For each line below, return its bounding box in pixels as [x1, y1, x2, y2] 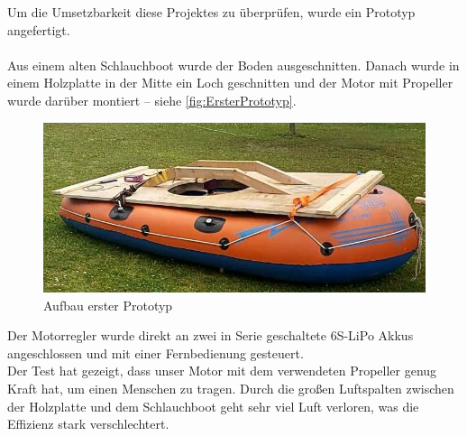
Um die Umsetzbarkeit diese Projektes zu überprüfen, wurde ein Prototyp [7, 3, 416, 21]
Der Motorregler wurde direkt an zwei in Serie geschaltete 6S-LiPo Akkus [7, 326, 414, 345]
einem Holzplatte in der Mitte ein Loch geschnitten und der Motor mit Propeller [7, 73, 453, 92]
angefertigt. [7, 20, 70, 39]
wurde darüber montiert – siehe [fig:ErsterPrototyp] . [7, 90, 297, 109]
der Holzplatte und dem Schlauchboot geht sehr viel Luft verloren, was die [7, 396, 419, 415]
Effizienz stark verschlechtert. [7, 414, 169, 433]
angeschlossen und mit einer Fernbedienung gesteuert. [7, 343, 304, 362]
